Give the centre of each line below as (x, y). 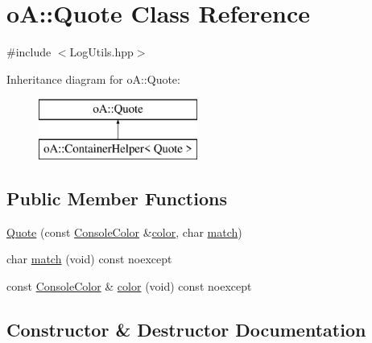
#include (29, 52)
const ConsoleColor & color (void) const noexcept (129, 285)
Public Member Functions (117, 198)
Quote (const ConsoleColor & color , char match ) (124, 231)
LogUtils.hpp (101, 52)
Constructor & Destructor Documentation (186, 329)
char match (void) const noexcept (89, 259)
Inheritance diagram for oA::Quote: (93, 79)
